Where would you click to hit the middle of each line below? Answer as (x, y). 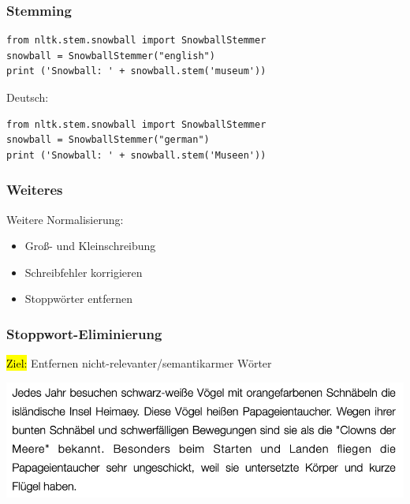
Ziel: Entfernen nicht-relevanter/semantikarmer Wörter (139, 363)
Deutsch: (28, 97)
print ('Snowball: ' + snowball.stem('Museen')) (136, 155)
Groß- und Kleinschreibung (90, 246)
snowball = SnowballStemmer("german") (108, 140)
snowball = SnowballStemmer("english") (111, 56)
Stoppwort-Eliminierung (84, 333)
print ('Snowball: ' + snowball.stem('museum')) (136, 71)
